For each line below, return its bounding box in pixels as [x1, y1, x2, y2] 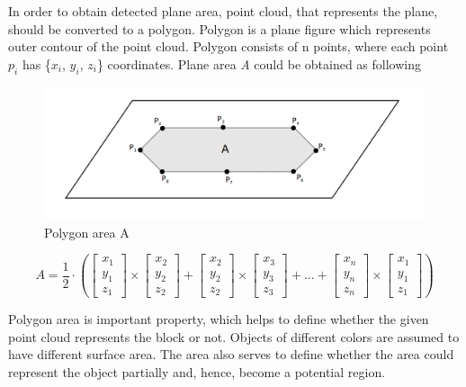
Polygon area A [44, 222, 130, 241]
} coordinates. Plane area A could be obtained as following [96, 54, 421, 73]
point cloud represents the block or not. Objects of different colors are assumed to [8, 327, 460, 346]
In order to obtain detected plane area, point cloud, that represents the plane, [8, 2, 438, 20]
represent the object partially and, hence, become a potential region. [8, 362, 386, 381]
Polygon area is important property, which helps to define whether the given [8, 310, 429, 328]
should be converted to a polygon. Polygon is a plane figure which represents [8, 19, 431, 38]
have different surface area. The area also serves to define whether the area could [8, 345, 454, 364]
